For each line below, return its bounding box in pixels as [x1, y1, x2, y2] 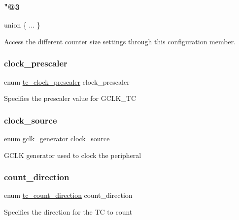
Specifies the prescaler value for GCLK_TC [4, 93, 137, 103]
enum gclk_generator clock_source [4, 133, 110, 144]
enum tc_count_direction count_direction [4, 190, 133, 200]
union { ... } [4, 20, 40, 30]
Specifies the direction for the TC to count [4, 207, 133, 217]
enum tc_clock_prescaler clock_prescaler [4, 76, 130, 87]
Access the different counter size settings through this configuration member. [4, 36, 236, 46]
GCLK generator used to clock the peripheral [4, 150, 141, 160]
